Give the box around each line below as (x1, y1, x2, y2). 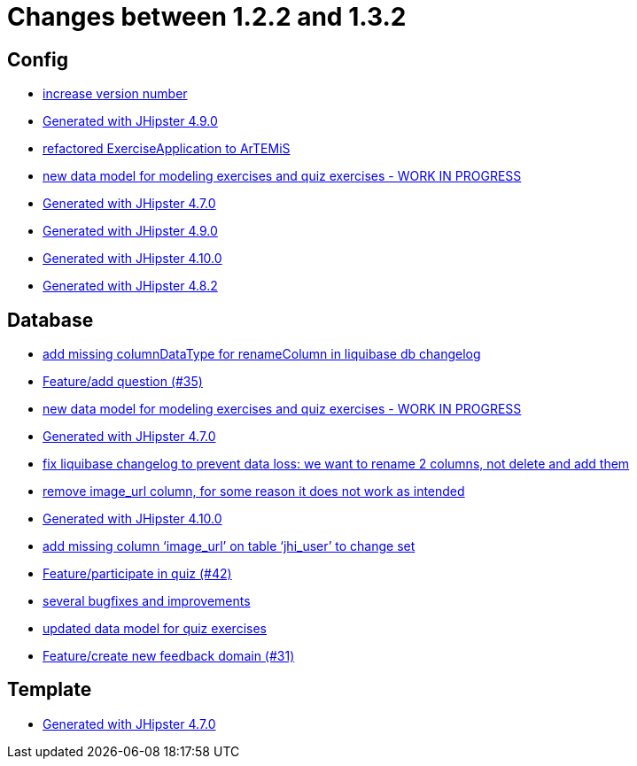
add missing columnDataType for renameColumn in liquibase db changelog (43, 346, 481, 362)
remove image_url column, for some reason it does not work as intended (43, 484, 465, 499)
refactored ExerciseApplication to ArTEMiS (43, 141, 291, 157)
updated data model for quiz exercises (43, 621, 267, 637)
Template (7, 678, 92, 701)
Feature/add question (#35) (43, 374, 203, 390)
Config (7, 48, 68, 71)
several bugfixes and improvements (43, 593, 251, 609)
